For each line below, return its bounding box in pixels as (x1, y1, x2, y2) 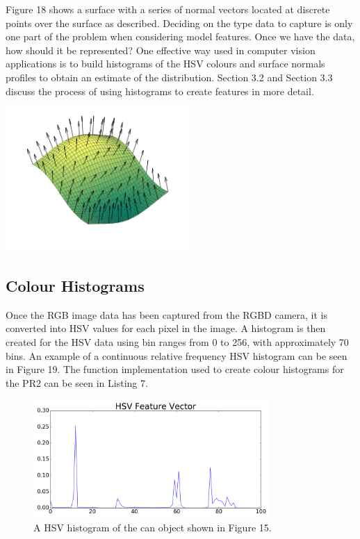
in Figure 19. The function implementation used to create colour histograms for (6, 362, 344, 376)
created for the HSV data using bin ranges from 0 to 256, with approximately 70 (6, 335, 349, 349)
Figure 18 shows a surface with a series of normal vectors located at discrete (6, 2, 330, 16)
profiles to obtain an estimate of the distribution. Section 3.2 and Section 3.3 (6, 69, 333, 84)
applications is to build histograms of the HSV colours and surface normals (6, 56, 325, 71)
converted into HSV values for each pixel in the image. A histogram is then (6, 321, 326, 335)
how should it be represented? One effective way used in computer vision (6, 42, 316, 57)
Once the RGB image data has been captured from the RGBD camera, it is (6, 307, 327, 322)
